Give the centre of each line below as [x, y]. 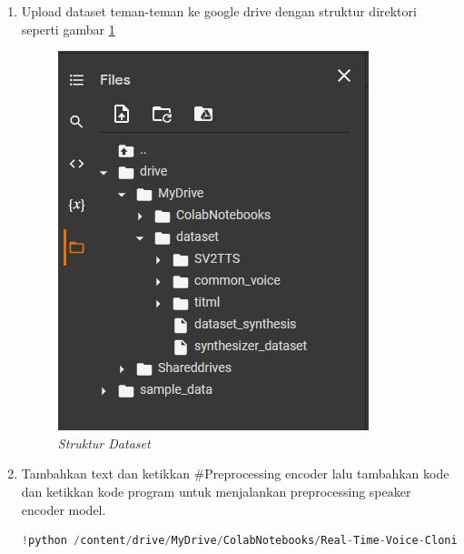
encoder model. [64, 509]
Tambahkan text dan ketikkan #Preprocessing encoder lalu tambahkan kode [235, 473]
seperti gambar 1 [68, 29]
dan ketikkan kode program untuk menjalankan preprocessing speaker [216, 491]
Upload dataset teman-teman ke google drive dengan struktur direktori [219, 11]
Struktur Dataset [104, 443]
